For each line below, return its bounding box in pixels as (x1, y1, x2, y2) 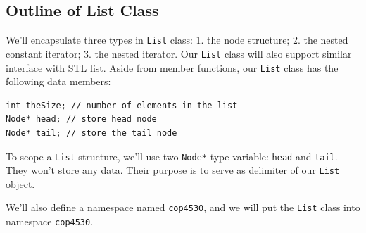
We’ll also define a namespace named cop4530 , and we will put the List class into (6, 200, 360, 215)
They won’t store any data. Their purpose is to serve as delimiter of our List (6, 163, 340, 177)
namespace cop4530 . (6, 214, 94, 229)
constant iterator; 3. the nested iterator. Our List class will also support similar (6, 46, 352, 61)
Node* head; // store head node (6, 114, 157, 125)
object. (6, 176, 35, 191)
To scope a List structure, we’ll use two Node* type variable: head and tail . (6, 149, 338, 163)
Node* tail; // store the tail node (6, 127, 177, 138)
